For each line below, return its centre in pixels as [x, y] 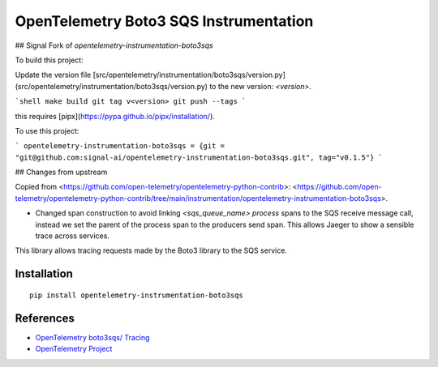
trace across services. [72, 236]
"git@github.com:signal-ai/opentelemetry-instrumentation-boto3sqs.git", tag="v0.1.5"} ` [199, 157]
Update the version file [53, 75]
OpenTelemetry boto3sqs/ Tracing [92, 337]
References [45, 318]
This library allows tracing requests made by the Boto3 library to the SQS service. [151, 250]
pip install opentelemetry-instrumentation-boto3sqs [136, 295]
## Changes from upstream [61, 172]
